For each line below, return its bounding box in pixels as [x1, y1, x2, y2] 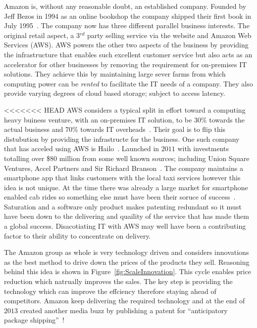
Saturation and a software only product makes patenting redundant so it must [4, 201, 242, 211]
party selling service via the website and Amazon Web [87, 30, 252, 40]
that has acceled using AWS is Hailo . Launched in [4, 143, 159, 154]
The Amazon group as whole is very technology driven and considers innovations [4, 247, 249, 257]
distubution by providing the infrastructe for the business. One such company [4, 133, 240, 144]
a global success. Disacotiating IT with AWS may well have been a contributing [4, 221, 246, 231]
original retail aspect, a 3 [4, 30, 80, 40]
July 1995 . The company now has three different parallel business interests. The [4, 20, 250, 31]
